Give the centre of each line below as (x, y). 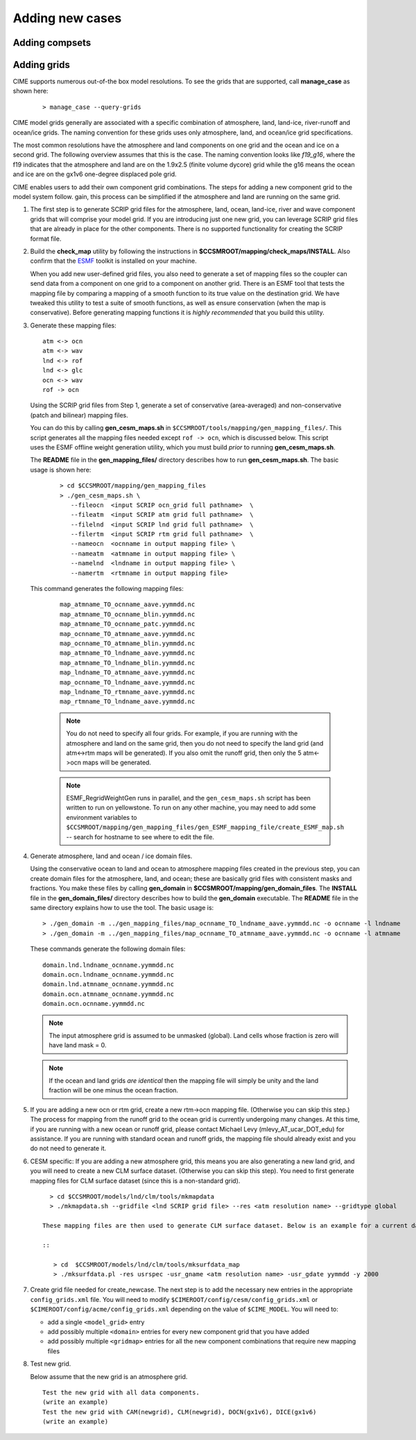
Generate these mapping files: (73, 325)
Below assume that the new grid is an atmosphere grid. (109, 1376)
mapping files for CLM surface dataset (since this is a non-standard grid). (135, 1181)
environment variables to (102, 817)
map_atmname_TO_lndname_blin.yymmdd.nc (128, 663)
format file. (46, 239)
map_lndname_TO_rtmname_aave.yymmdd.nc (128, 692)
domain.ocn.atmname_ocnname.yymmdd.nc (109, 994)
